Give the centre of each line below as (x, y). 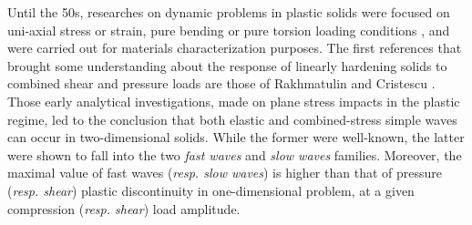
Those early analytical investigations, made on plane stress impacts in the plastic (234, 101)
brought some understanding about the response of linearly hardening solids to (227, 65)
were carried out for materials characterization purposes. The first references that (235, 48)
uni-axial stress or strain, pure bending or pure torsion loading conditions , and (229, 30)
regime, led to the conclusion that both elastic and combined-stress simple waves (232, 119)
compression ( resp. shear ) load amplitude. (124, 208)
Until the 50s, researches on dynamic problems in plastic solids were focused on (229, 12)
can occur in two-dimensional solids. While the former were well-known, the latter (236, 137)
